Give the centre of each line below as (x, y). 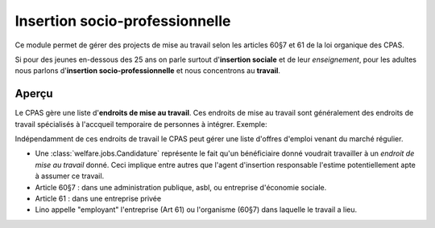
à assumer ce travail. (70, 176)
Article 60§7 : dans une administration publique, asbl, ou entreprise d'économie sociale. (181, 187)
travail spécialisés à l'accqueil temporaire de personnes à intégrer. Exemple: (141, 124)
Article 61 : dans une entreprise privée (98, 198)
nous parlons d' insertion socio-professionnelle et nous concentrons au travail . (148, 71)
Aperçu (34, 94)
